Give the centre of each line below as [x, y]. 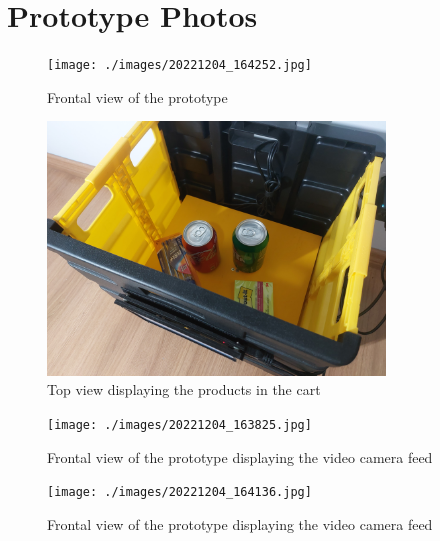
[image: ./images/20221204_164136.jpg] [179, 492]
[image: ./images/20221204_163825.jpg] [179, 424]
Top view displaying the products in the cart [184, 389]
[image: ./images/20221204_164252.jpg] [179, 65]
